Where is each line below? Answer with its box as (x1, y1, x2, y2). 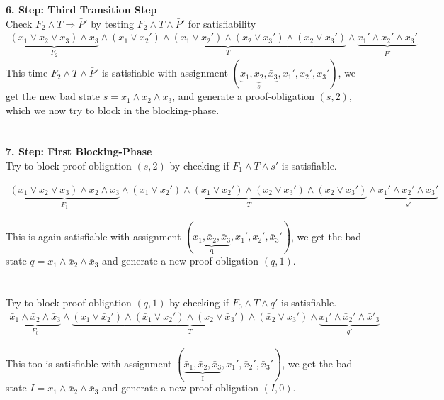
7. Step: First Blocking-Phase (6, 144, 152, 159)
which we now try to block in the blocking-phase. (6, 102, 220, 117)
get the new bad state (6, 89, 101, 104)
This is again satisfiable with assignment (6, 228, 181, 243)
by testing (91, 16, 134, 30)
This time (6, 65, 48, 80)
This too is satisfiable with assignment (6, 355, 172, 370)
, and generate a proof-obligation (172, 89, 314, 104)
